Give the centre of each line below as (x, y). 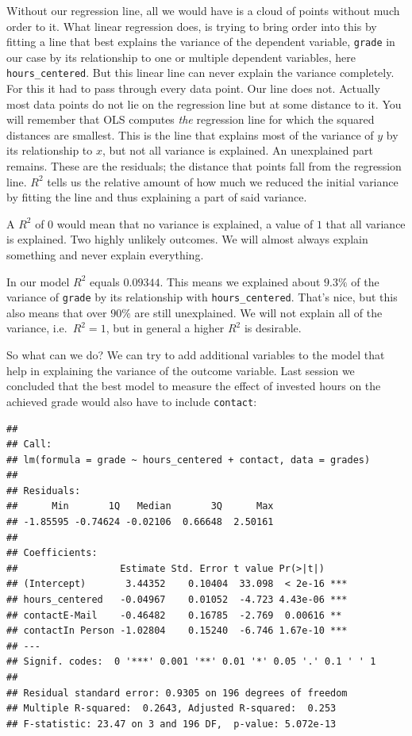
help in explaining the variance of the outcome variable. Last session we (181, 370)
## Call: (29, 445)
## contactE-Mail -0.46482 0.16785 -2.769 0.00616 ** (174, 615)
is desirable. (273, 328)
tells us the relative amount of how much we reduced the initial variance (223, 181)
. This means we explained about (240, 281)
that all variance (366, 223)
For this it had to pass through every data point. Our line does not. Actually (193, 88)
